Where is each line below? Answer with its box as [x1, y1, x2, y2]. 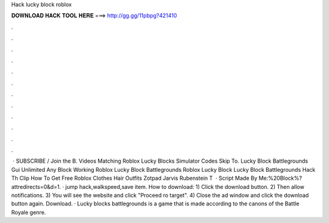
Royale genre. [11, 208, 46, 216]
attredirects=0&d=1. [11, 183, 61, 190]
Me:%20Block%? [258, 174, 302, 182]
